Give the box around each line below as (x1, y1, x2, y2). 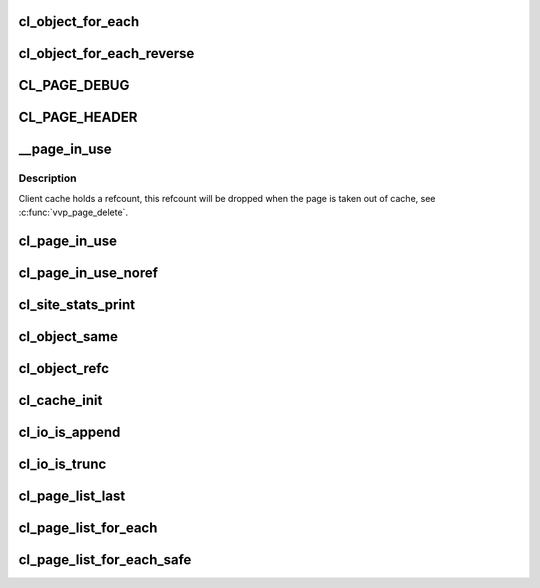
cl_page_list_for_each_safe (18, 551, 192, 569)
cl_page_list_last (18, 488, 126, 505)
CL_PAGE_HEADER (18, 109, 138, 126)
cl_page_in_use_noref (18, 265, 159, 282)
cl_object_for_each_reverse (18, 45, 195, 62)
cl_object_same (18, 328, 119, 345)
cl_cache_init (18, 392, 103, 409)
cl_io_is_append (18, 424, 121, 441)
